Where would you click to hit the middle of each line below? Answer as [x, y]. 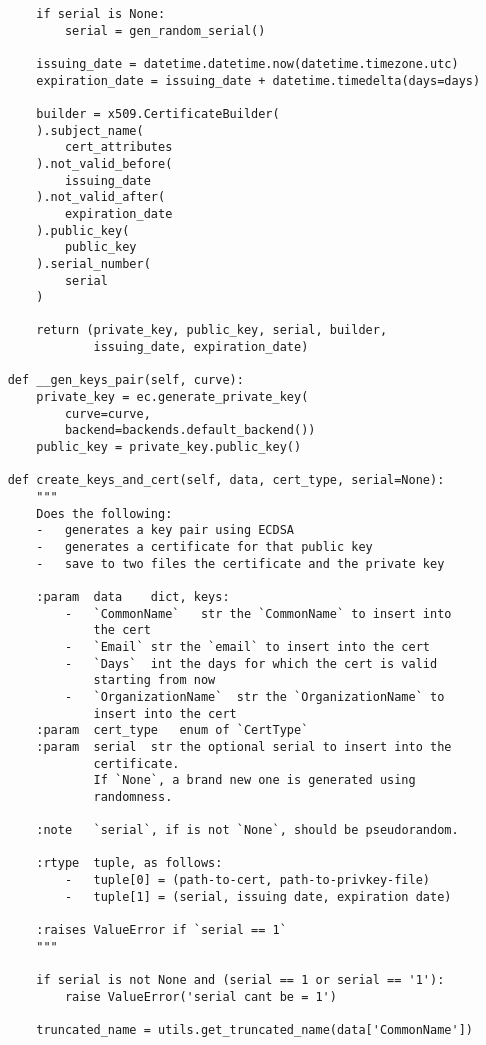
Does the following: [104, 513]
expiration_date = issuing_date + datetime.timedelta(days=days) [258, 80]
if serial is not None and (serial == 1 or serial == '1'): [240, 980]
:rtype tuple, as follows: [129, 863]
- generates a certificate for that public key [204, 547]
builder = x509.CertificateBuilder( [158, 113]
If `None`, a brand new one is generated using [254, 780]
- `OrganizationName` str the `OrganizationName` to [254, 696]
